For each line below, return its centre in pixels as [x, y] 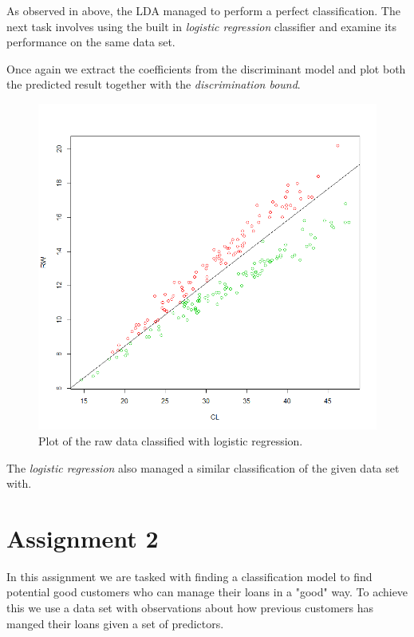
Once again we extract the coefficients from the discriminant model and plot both [206, 68]
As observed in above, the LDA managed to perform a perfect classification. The [203, 10]
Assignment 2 [83, 538]
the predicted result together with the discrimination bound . [154, 84]
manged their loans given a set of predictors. [115, 623]
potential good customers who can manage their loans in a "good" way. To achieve [207, 592]
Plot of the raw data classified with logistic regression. [171, 440]
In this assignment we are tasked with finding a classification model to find [189, 576]
